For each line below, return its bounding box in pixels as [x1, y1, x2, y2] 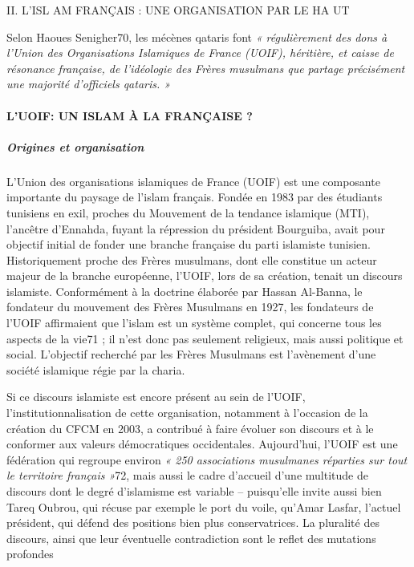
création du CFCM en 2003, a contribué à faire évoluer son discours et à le [6, 419, 374, 436]
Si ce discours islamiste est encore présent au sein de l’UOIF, [6, 388, 306, 405]
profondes [6, 545, 54, 562]
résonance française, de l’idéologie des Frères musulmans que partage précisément [6, 59, 405, 76]
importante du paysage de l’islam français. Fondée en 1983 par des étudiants [6, 188, 383, 205]
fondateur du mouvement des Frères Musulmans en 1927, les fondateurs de [6, 298, 374, 315]
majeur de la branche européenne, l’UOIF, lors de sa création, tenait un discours [6, 267, 403, 284]
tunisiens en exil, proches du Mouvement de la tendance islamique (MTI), [6, 204, 370, 221]
